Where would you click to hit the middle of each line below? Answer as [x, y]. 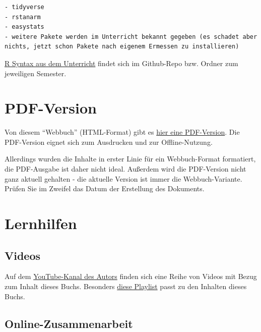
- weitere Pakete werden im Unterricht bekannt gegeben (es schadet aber [131, 37]
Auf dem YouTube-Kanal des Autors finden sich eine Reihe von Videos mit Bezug [131, 276]
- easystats [24, 27]
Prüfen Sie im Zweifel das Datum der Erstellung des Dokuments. [105, 188]
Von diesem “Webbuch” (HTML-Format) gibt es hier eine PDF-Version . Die [122, 132]
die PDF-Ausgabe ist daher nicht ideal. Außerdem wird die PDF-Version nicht [125, 169]
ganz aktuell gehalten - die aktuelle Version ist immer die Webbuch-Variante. [123, 178]
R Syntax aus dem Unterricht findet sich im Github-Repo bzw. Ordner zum [121, 63]
